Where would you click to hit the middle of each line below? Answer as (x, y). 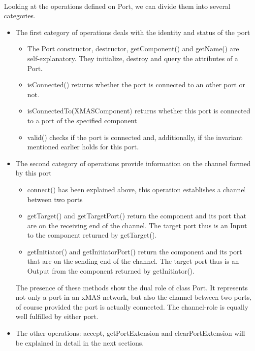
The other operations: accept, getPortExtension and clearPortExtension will (130, 333)
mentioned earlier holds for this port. (83, 147)
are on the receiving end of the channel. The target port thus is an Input (137, 225)
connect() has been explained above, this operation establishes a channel (137, 189)
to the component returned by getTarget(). (92, 235)
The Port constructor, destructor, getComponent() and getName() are (133, 49)
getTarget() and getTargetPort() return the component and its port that (137, 216)
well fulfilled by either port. (57, 316)
